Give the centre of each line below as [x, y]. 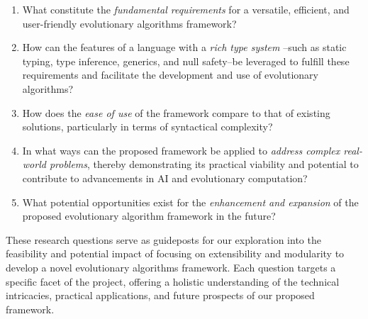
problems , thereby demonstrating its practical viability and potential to [204, 164]
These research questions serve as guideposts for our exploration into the [163, 239]
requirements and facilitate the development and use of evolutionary [170, 75]
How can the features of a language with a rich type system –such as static [184, 47]
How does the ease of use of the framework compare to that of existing [176, 112]
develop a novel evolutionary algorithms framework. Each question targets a [171, 267]
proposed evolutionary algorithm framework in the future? [149, 216]
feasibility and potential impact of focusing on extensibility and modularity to [175, 253]
